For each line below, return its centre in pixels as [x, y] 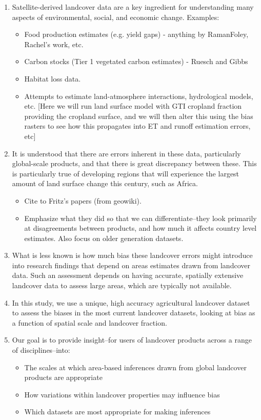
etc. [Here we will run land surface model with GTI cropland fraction [133, 106]
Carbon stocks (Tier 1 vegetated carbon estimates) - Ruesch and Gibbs [136, 61]
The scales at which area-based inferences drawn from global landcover [135, 367]
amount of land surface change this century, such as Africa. [105, 183]
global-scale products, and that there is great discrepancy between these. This [134, 163]
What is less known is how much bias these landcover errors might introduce [132, 255]
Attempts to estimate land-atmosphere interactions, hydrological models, [139, 96]
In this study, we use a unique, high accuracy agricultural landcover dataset [131, 302]
